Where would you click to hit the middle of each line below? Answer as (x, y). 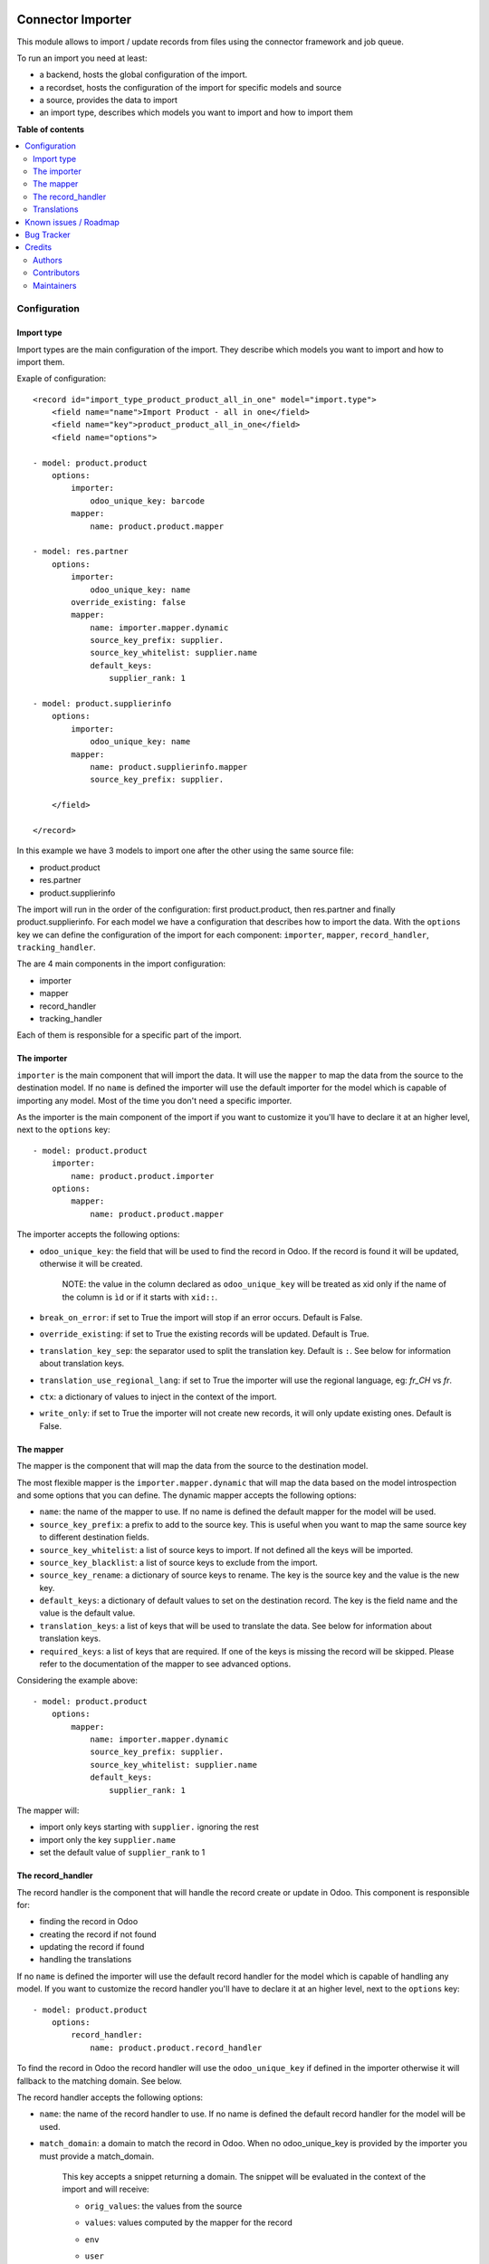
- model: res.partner (81, 552)
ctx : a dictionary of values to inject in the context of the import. (158, 1397)
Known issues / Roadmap (72, 222)
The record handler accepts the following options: (110, 2097)
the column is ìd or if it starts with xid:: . (140, 1297)
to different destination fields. (94, 1537)
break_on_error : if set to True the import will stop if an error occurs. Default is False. (201, 1318)
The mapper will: (48, 1810)
